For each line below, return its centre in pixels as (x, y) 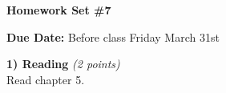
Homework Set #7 (59, 10)
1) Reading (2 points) (63, 64)
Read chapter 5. (46, 79)
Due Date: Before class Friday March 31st (113, 36)
